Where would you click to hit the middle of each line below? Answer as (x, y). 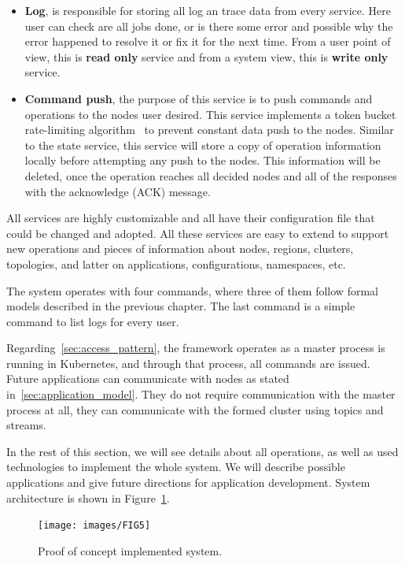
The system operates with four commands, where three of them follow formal (192, 290)
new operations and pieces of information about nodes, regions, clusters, (180, 249)
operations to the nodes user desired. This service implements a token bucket (210, 114)
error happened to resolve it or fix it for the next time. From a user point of (208, 41)
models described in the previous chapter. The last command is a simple (181, 306)
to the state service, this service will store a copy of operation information (203, 145)
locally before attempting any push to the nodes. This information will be (202, 160)
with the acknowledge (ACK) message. (118, 191)
